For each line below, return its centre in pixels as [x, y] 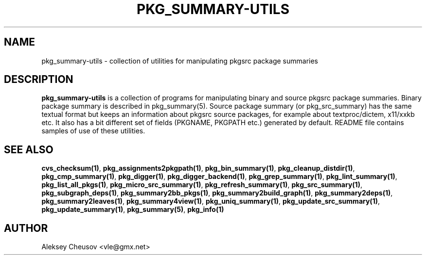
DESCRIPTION [39, 80]
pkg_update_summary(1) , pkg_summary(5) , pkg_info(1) [133, 210]
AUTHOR [26, 228]
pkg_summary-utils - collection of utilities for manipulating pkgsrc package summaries [180, 61]
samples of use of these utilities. [93, 131]
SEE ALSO [29, 149]
